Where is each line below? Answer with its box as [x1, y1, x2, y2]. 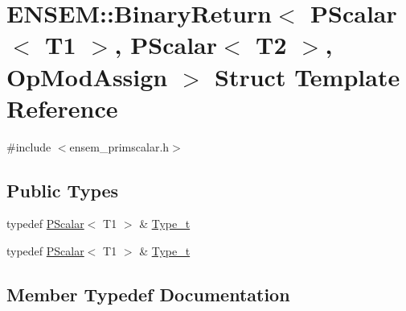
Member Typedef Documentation [6, 282, 290, 307]
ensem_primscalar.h [69, 138, 170, 155]
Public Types [6, 177, 119, 202]
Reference [6, 91, 118, 124]
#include [6, 138, 51, 155]
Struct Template [215, 60, 400, 93]
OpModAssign [6, 60, 168, 93]
